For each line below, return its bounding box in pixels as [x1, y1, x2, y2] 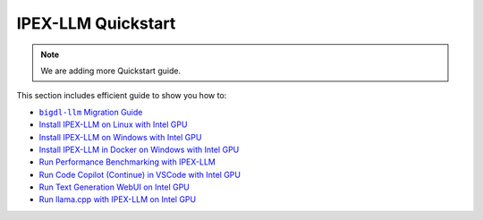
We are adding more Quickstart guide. [40, 65, 182, 76]
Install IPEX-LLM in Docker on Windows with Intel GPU [38, 144, 240, 155]
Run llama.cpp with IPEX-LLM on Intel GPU [38, 194, 197, 205]
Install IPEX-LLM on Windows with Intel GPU [38, 131, 202, 142]
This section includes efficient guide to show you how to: [16, 90, 227, 101]
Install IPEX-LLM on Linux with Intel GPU [38, 119, 188, 130]
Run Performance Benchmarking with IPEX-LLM [38, 157, 216, 167]
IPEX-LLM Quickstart [16, 13, 176, 33]
